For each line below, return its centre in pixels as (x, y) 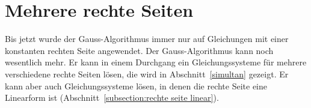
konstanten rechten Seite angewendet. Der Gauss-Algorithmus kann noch (139, 50)
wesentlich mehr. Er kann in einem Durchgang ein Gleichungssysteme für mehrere (156, 62)
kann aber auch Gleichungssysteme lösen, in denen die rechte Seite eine (136, 85)
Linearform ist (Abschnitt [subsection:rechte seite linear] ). (112, 97)
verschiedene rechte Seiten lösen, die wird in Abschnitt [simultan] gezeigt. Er (147, 73)
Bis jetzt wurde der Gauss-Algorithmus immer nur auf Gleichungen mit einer (147, 39)
